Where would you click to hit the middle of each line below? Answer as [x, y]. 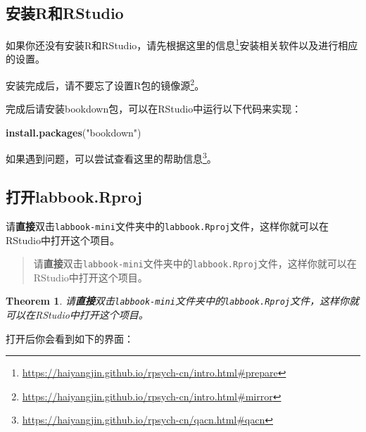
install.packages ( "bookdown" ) [74, 132]
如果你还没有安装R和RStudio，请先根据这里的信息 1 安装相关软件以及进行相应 [182, 44]
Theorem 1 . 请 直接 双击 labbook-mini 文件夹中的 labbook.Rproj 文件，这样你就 [182, 301]
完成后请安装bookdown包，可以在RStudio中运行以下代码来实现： [154, 109]
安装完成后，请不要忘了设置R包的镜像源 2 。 [105, 84]
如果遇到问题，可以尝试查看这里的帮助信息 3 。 [111, 158]
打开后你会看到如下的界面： [70, 338]
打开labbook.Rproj [74, 197]
